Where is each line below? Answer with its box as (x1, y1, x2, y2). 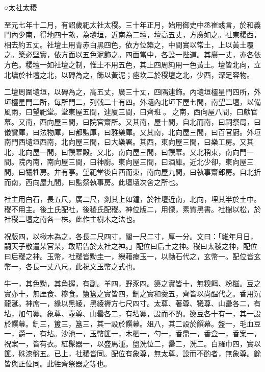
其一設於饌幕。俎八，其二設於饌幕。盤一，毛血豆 (96, 318, 261, 329)
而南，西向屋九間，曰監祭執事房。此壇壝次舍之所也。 (4, 176, 182, 187)
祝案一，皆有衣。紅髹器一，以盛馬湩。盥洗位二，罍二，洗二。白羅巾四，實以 (4, 338, 261, 348)
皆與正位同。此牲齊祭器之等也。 (4, 358, 111, 368)
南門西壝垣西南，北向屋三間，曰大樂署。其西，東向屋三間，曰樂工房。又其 (4, 136, 254, 147)
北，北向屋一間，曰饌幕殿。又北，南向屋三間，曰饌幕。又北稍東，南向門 (4, 146, 247, 157)
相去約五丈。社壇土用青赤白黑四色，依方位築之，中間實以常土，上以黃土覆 (4, 39, 254, 50)
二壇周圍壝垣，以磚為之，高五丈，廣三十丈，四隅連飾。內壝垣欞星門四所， (4, 86, 254, 97)
